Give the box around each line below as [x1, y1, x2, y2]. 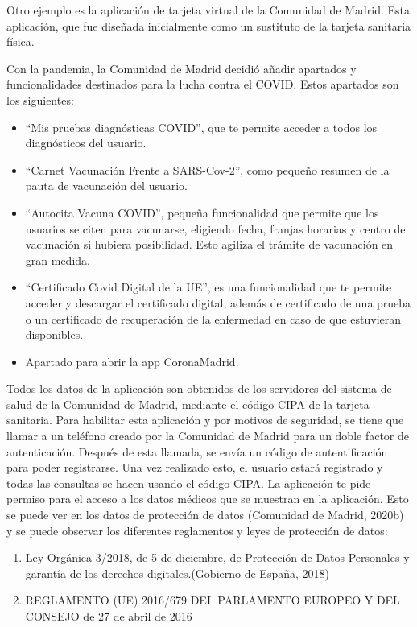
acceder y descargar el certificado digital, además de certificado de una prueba [25, 294, 411, 311]
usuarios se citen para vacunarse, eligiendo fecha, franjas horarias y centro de [25, 220, 406, 237]
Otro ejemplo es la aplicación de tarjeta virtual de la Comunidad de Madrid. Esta [6, 2, 411, 18]
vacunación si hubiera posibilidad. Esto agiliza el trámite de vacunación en [25, 236, 394, 253]
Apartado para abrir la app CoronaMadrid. [25, 353, 239, 369]
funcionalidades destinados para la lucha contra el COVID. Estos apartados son [6, 76, 399, 93]
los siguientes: [6, 91, 74, 108]
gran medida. [25, 251, 90, 268]
